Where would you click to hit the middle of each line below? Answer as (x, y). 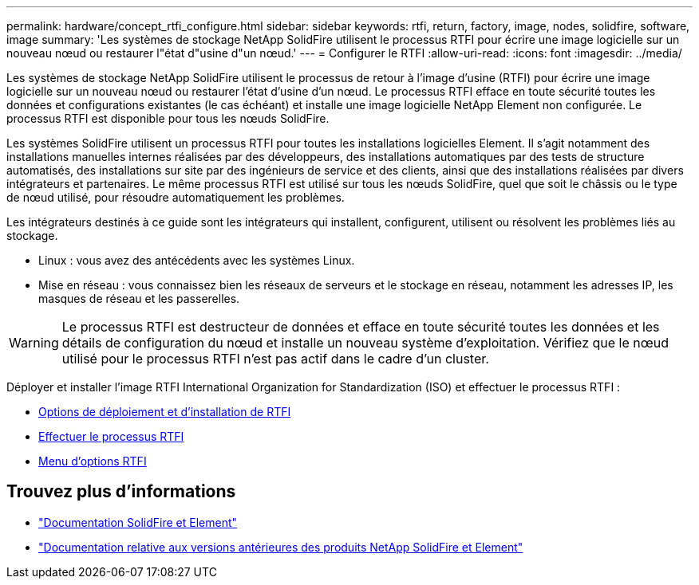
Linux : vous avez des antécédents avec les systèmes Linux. (197, 260)
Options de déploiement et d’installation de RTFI (165, 412)
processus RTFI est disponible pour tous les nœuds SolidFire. (168, 118)
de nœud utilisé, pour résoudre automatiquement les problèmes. (176, 197)
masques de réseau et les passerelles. (139, 298)
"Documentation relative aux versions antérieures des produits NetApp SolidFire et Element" (281, 547)
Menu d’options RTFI (93, 461)
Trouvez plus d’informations (121, 492)
